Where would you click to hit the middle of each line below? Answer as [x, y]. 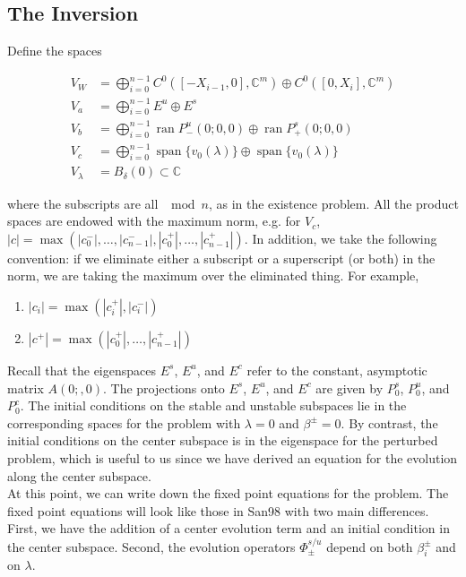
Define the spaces [55, 51]
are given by [349, 388]
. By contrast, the [389, 422]
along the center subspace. [79, 475]
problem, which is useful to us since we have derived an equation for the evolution [233, 457]
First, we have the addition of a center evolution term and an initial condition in [229, 528]
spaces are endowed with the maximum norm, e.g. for [154, 221]
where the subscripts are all [83, 203]
